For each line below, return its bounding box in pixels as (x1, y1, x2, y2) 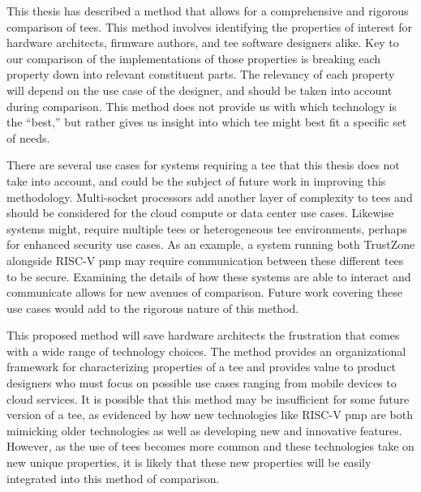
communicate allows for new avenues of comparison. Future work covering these (6, 284, 402, 301)
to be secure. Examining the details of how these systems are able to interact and (6, 267, 411, 285)
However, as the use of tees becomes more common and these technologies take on (6, 438, 415, 455)
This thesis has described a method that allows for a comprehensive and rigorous (6, 2, 409, 19)
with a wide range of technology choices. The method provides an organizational (6, 342, 406, 359)
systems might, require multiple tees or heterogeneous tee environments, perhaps (6, 220, 407, 237)
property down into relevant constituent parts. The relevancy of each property (6, 66, 395, 83)
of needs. (6, 129, 50, 146)
